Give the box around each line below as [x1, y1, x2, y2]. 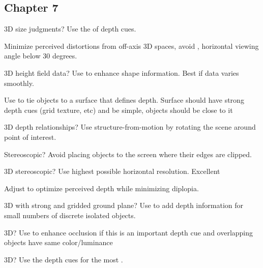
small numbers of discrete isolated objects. [4, 210, 136, 220]
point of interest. [4, 131, 56, 142]
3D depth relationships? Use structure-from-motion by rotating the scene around [4, 122, 256, 132]
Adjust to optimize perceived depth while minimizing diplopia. [4, 183, 199, 193]
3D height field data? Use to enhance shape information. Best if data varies [4, 67, 239, 78]
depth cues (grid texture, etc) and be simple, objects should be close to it [4, 104, 233, 115]
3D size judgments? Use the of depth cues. [4, 23, 136, 34]
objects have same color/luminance [4, 237, 113, 248]
